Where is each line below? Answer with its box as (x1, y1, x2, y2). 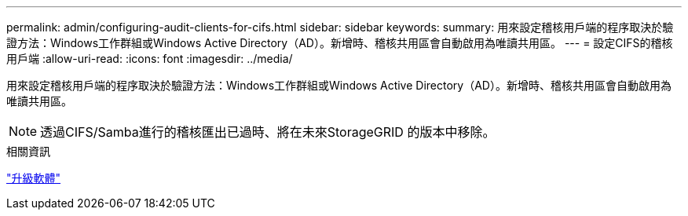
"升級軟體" (6, 171, 61, 185)
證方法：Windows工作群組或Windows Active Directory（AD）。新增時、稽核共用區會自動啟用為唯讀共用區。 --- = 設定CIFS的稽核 (6, 36, 673, 49)
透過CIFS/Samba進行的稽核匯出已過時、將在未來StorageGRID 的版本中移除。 (40, 124, 496, 140)
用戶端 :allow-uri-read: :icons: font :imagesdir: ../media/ (6, 52, 293, 65)
